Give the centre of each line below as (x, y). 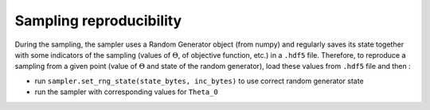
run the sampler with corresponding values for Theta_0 (126, 92)
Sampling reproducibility (98, 21)
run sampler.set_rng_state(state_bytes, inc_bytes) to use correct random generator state (199, 81)
